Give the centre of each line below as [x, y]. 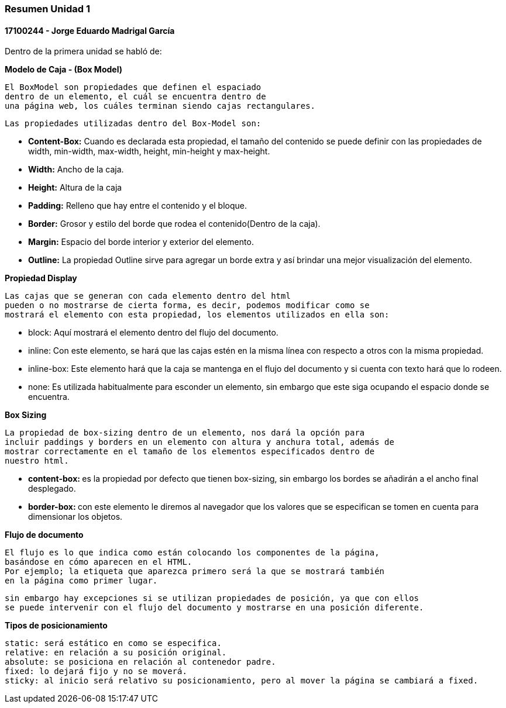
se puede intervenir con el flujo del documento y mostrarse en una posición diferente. [214, 608]
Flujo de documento [44, 535]
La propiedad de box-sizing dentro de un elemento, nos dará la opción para [185, 433]
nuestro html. [37, 461]
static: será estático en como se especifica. [113, 643]
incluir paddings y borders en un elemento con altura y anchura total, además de [199, 442]
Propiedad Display [41, 278]
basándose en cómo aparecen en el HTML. [99, 562]
